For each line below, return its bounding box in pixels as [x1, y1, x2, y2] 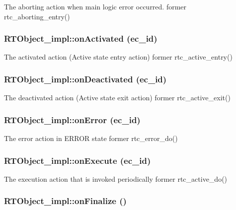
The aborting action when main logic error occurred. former [4, 1, 187, 11]
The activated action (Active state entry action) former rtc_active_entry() [4, 52, 233, 62]
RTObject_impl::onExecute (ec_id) [4, 154, 151, 166]
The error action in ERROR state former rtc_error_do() [4, 133, 178, 143]
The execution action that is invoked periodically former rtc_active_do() [4, 173, 228, 184]
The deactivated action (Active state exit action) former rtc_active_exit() [4, 92, 231, 103]
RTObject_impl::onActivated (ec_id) [4, 32, 157, 45]
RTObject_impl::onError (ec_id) [4, 113, 141, 126]
